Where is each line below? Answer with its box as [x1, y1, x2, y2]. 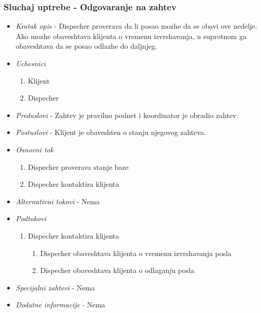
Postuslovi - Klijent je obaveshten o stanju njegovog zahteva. [15, 127, 206, 138]
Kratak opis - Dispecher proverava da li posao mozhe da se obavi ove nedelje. [15, 21, 257, 31]
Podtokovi [15, 213, 47, 224]
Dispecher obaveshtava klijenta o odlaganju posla [40, 265, 194, 276]
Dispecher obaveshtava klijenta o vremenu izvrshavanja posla [40, 247, 232, 258]
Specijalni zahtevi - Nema [15, 282, 95, 292]
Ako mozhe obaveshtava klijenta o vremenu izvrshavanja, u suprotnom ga [15, 30, 247, 41]
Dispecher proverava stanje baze [28, 161, 129, 172]
